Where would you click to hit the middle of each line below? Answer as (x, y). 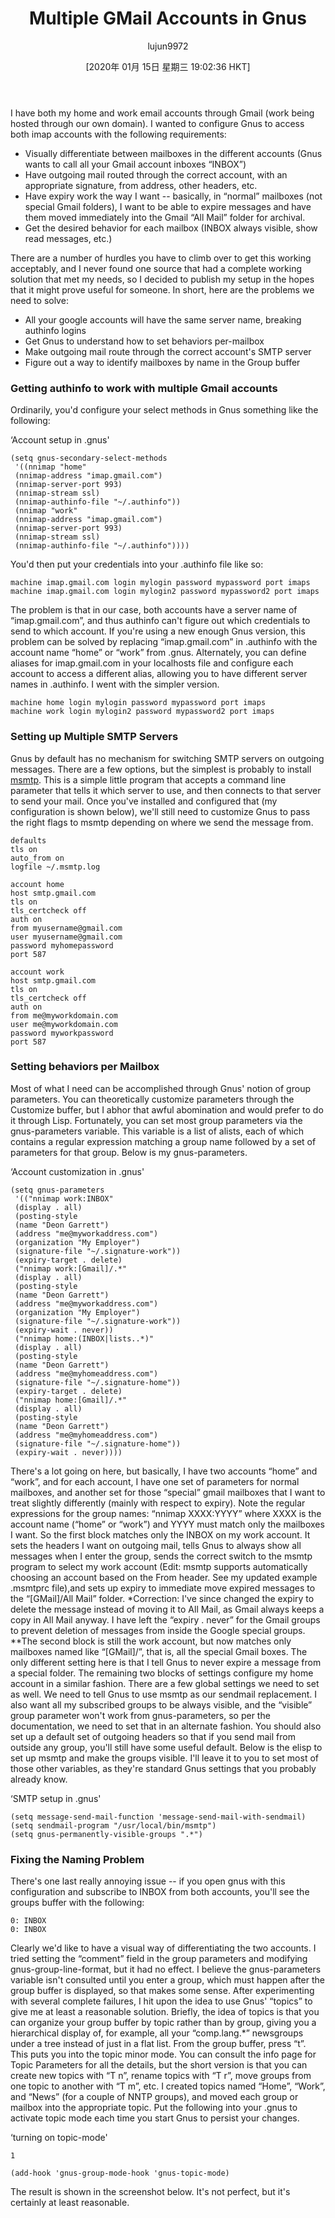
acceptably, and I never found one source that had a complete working (156, 268)
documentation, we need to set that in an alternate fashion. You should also (166, 1726)
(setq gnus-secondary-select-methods (89, 458)
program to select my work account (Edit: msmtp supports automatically (159, 1566)
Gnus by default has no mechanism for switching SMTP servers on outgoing (167, 758)
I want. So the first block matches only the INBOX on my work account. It (160, 1534)
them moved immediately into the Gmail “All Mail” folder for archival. (165, 217)
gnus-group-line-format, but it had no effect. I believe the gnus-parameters (166, 1969)
